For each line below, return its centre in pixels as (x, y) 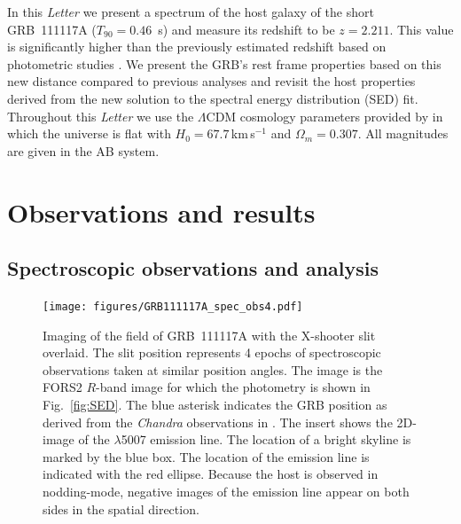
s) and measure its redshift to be (246, 29)
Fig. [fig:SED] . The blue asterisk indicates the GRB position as (215, 404)
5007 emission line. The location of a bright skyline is (266, 439)
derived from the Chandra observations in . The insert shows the (218, 422)
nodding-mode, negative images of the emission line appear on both (226, 491)
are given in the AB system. (83, 150)
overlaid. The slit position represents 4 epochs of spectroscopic (212, 352)
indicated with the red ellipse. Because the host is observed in (211, 474)
